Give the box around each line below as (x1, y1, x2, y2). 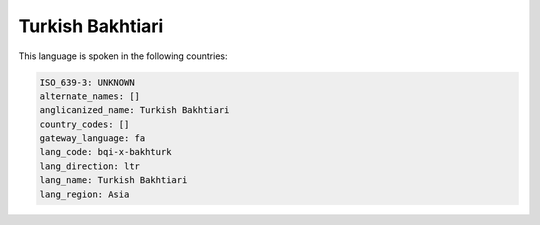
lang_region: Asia (39, 188, 130, 200)
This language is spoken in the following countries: (18, 50, 228, 62)
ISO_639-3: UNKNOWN (39, 76, 135, 88)
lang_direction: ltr (39, 160, 140, 172)
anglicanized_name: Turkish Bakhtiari (39, 105, 230, 116)
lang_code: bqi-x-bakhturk (39, 146, 172, 158)
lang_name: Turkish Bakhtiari (39, 175, 188, 186)
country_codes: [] (39, 118, 130, 130)
